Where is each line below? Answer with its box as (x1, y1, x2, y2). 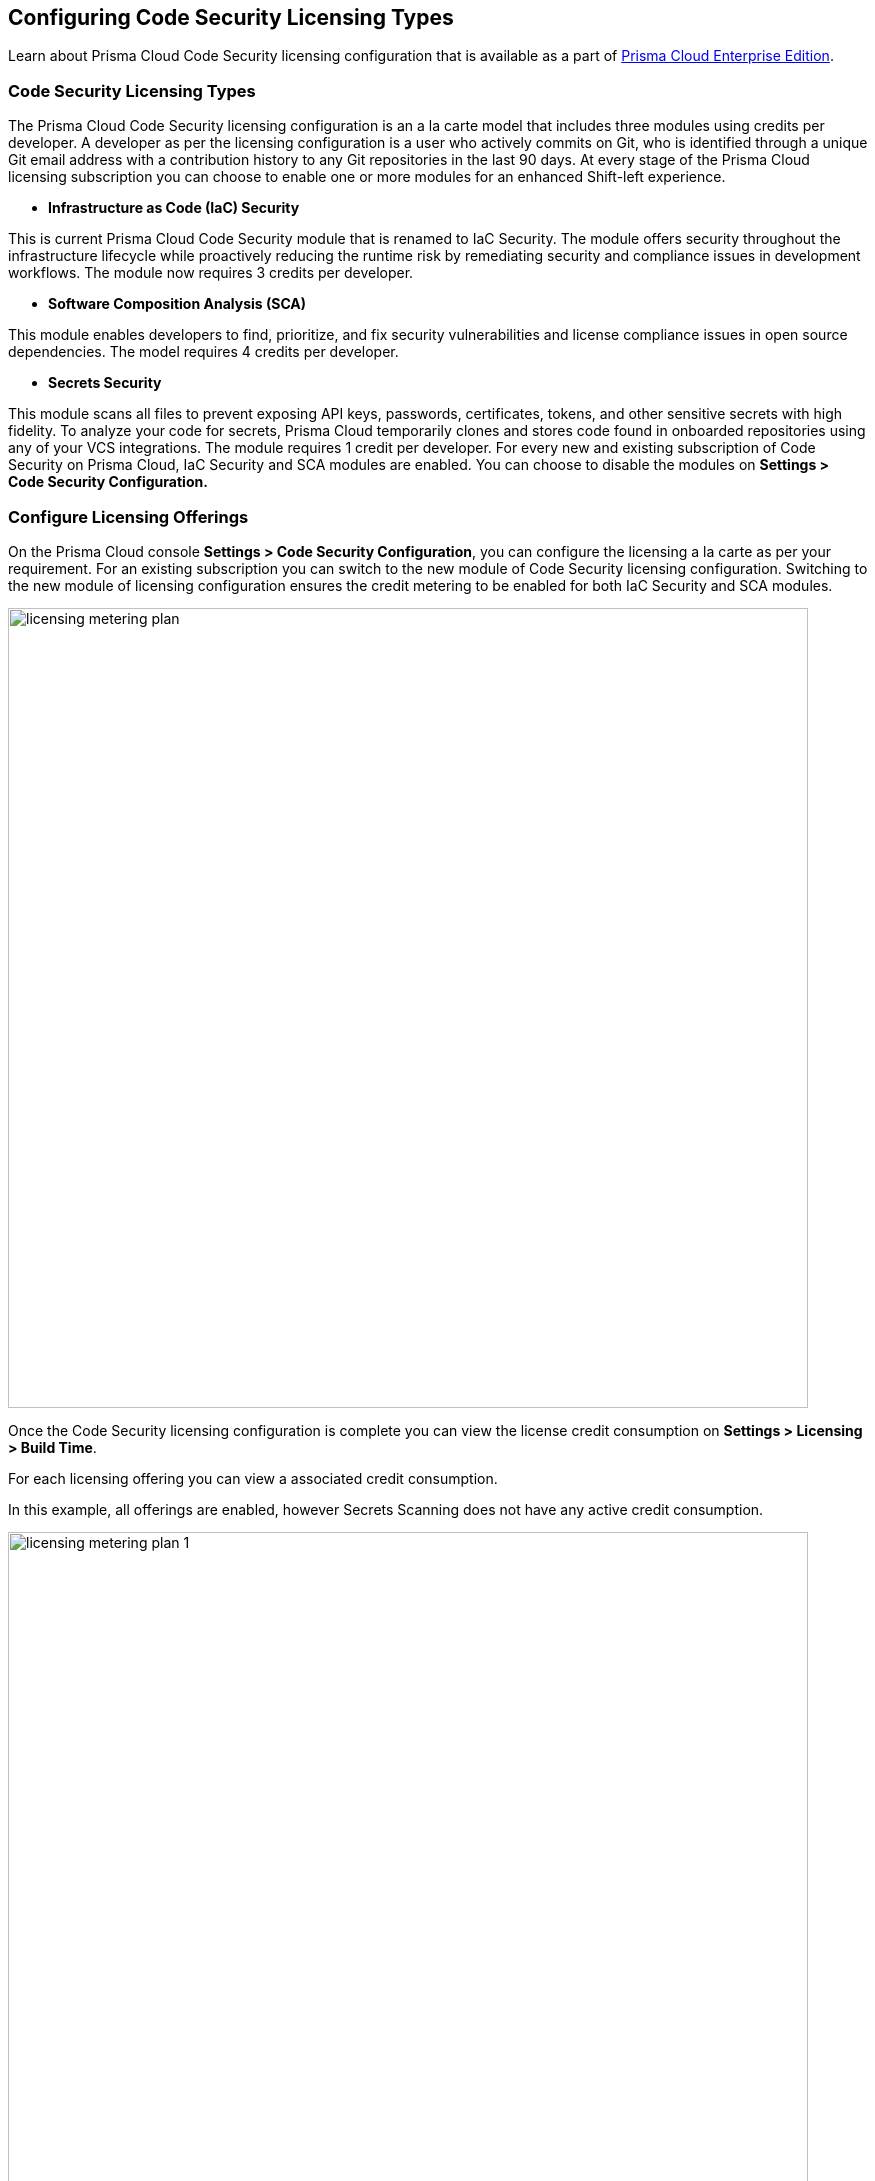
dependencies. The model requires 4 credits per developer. (8, 343, 399, 361)
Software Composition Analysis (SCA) (48, 295, 307, 313)
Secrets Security (48, 374, 162, 392)
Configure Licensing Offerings (8, 506, 249, 527)
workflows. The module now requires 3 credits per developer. (8, 264, 414, 282)
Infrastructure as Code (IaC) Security (48, 199, 300, 217)
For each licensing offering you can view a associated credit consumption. (8, 1469, 498, 1487)
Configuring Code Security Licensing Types (8, 5, 454, 30)
